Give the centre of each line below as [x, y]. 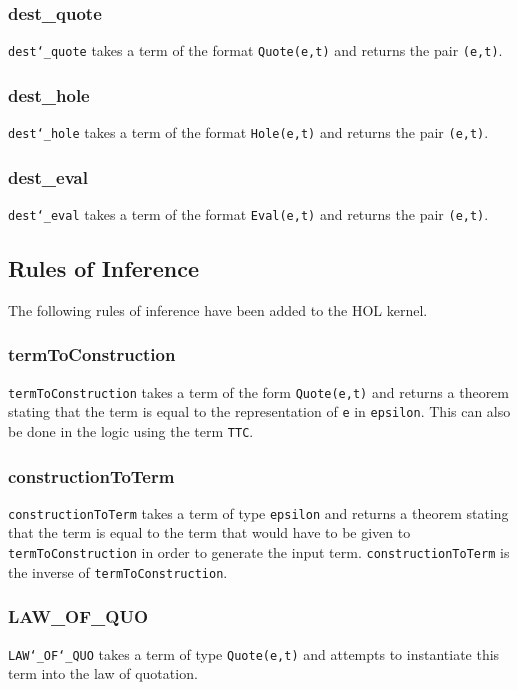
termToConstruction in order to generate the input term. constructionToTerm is [259, 552]
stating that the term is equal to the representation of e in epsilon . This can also [259, 411]
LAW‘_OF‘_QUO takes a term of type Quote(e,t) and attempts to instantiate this [254, 653]
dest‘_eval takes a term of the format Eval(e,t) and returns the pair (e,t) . [248, 213]
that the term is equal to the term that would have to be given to [209, 532]
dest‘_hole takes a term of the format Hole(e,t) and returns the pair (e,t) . [248, 132]
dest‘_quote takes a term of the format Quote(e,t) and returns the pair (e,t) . [255, 50]
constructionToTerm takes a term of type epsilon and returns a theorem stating [258, 512]
